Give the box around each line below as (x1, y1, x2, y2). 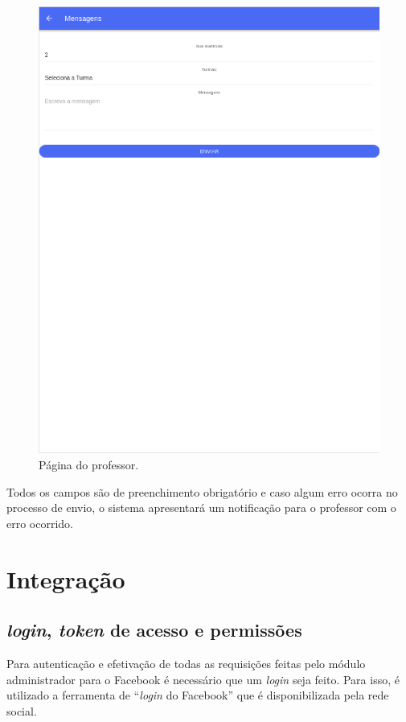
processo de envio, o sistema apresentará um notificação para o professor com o (6, 499, 396, 516)
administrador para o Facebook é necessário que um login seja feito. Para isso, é (6, 670, 400, 687)
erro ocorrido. (6, 514, 74, 531)
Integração (6, 562, 125, 595)
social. (6, 702, 37, 719)
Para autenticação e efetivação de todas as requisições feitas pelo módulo (6, 654, 366, 671)
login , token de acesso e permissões (6, 617, 302, 642)
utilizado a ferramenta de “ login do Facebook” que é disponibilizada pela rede (6, 687, 389, 703)
